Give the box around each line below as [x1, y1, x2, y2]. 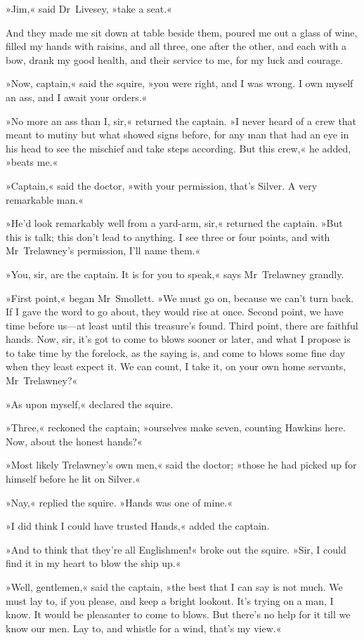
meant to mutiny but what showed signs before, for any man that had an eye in [6, 127, 349, 142]
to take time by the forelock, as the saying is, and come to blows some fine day [6, 345, 345, 360]
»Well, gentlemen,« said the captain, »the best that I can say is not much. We [6, 580, 343, 594]
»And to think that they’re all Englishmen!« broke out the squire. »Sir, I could [6, 542, 346, 556]
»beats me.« [6, 155, 58, 169]
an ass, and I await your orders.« [6, 89, 148, 104]
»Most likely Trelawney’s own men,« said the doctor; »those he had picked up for [6, 457, 357, 472]
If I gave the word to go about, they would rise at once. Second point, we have [6, 304, 344, 319]
